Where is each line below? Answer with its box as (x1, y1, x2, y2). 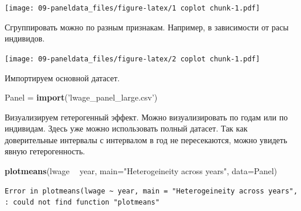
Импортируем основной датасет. (5, 71, 120, 84)
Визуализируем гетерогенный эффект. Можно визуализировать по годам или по (5, 110, 288, 123)
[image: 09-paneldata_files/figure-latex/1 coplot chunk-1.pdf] (5, 4, 260, 12)
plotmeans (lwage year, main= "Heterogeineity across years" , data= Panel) (5, 165, 278, 177)
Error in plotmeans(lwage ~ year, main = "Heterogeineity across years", (5, 186, 298, 195)
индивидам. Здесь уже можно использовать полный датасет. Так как (5, 122, 248, 134)
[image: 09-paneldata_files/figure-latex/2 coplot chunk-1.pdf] (5, 54, 260, 63)
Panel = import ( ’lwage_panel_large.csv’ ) (5, 91, 158, 103)
